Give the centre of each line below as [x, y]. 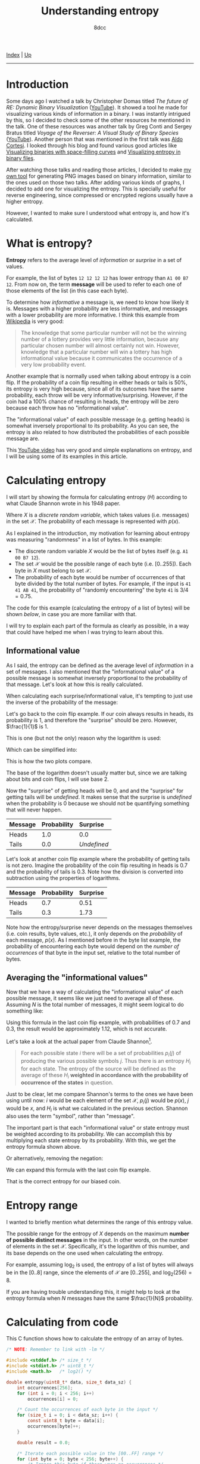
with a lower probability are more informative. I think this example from [93, 315]
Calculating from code [62, 1322]
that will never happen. [34, 810]
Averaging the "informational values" [77, 977]
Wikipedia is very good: [35, 321]
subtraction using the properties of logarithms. [63, 878]
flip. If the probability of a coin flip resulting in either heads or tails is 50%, [97, 382]
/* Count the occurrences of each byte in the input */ [88, 1410]
